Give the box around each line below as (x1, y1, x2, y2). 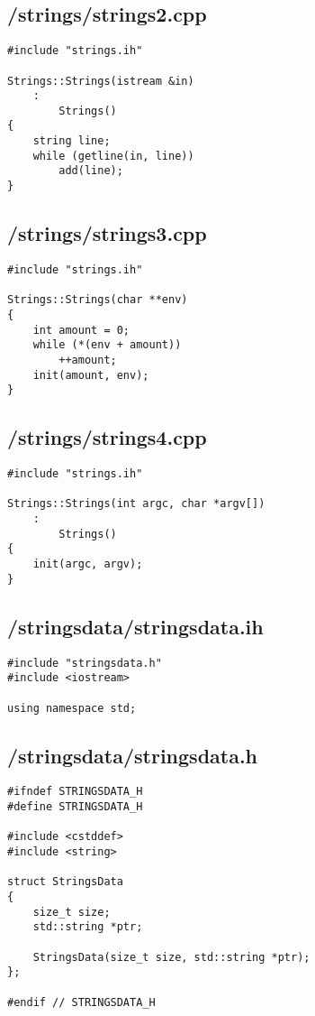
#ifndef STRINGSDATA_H (7, 785, 143, 799)
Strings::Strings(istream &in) (7, 74, 194, 88)
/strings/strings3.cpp (7, 219, 207, 247)
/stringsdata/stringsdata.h (7, 741, 258, 769)
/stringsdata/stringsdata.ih (7, 612, 264, 640)
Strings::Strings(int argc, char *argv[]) (7, 497, 265, 511)
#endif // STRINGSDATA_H (7, 995, 156, 1009)
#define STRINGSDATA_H (7, 800, 143, 814)
